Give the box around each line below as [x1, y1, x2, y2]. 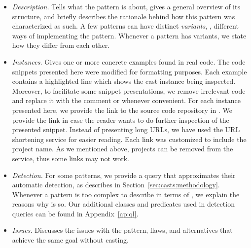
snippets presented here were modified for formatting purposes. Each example [12, 66, 247, 76]
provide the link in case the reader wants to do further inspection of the [12, 114, 229, 125]
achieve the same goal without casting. [12, 235, 129, 245]
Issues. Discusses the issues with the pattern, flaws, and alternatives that [12, 225, 233, 235]
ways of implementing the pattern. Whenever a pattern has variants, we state [12, 30, 247, 40]
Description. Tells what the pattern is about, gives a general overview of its [12, 1, 240, 11]
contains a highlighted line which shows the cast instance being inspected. [12, 76, 236, 86]
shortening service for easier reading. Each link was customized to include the [12, 134, 247, 144]
